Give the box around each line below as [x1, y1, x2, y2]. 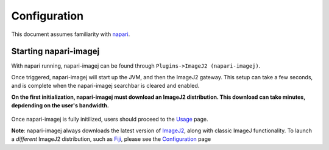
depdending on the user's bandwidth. [11, 102, 109, 109]
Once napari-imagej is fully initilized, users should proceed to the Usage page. [11, 116, 208, 123]
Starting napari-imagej [11, 46, 100, 57]
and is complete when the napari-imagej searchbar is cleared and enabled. [11, 82, 200, 90]
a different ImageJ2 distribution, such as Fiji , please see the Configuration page [11, 135, 211, 143]
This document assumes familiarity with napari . [11, 30, 130, 38]
